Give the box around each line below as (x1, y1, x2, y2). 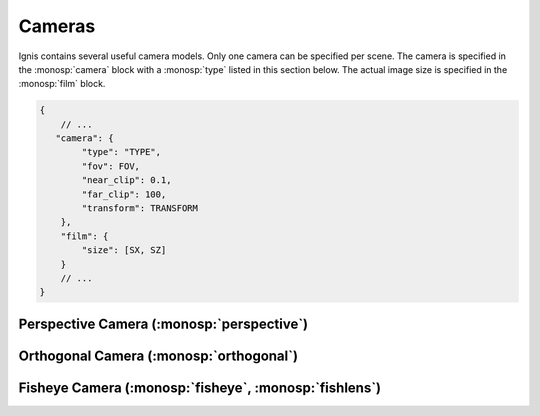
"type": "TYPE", (81, 146, 162, 158)
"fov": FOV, (81, 160, 140, 172)
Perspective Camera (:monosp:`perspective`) (18, 315, 309, 332)
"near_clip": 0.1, (81, 175, 172, 186)
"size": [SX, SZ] (81, 245, 167, 256)
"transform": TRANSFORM (81, 203, 199, 214)
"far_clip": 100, (81, 188, 167, 200)
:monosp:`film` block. (18, 78, 106, 90)
